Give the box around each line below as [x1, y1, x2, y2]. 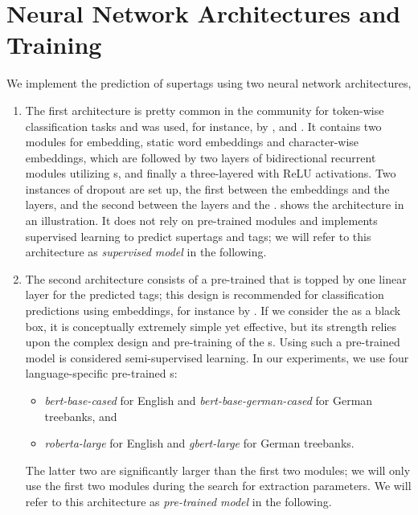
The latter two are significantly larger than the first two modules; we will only [25, 461, 411, 478]
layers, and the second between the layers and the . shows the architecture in [25, 196, 404, 213]
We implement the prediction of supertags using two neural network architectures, [6, 75, 412, 92]
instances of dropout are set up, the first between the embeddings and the [25, 180, 390, 197]
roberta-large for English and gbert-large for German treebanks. [44, 435, 354, 452]
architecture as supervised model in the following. [25, 243, 267, 260]
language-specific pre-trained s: [25, 365, 178, 382]
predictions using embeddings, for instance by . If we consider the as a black [25, 302, 401, 319]
